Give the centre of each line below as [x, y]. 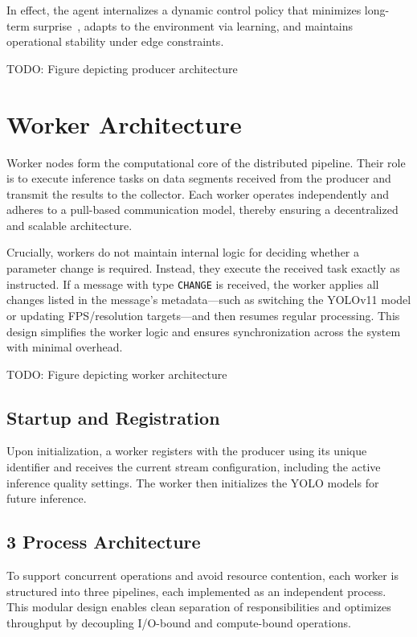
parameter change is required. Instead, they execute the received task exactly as [203, 268]
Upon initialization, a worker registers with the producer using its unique [187, 451]
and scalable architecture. [69, 225]
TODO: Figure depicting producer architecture [122, 68]
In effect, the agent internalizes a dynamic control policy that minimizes [184, 10]
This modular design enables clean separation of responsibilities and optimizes [199, 607]
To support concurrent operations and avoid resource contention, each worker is [202, 575]
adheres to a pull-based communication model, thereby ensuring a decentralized [202, 210]
